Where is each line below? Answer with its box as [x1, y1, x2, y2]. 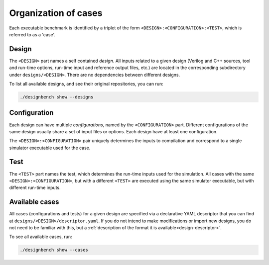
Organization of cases [9, 7, 103, 18]
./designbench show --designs [19, 94, 94, 99]
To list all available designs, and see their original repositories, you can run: [9, 81, 164, 87]
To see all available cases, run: [9, 234, 72, 240]
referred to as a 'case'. [9, 31, 56, 37]
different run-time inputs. [9, 184, 61, 191]
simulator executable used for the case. [9, 145, 91, 151]
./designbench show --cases [19, 247, 88, 253]
